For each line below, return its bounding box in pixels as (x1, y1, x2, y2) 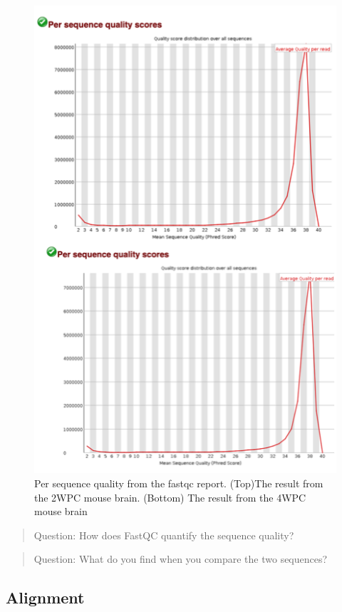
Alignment (6, 586, 85, 608)
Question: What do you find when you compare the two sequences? (33, 551, 328, 566)
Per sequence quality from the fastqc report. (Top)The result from (34, 476, 323, 491)
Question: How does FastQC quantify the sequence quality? (33, 527, 294, 542)
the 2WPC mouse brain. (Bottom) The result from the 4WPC (34, 489, 306, 504)
